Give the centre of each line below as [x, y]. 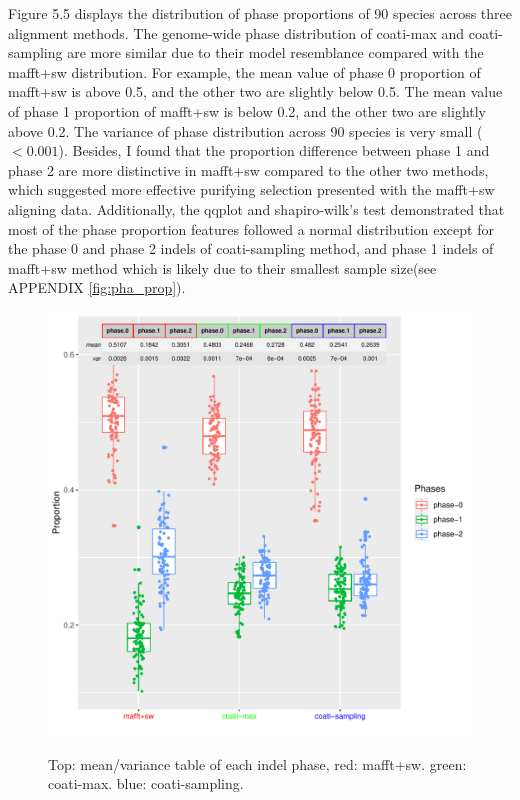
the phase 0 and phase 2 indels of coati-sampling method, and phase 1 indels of [251, 248]
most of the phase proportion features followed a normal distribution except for [251, 228]
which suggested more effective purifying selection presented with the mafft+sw [251, 189]
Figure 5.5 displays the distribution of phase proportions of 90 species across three [260, 13]
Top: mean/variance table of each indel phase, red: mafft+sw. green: [257, 763]
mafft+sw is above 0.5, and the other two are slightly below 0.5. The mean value [255, 91]
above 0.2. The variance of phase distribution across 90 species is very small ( [245, 130]
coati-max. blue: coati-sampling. [146, 783]
